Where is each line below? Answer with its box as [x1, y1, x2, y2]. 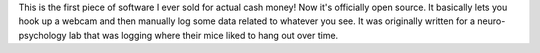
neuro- [476, 15, 506, 27]
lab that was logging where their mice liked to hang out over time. [68, 29, 339, 41]
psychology [18, 29, 67, 41]
